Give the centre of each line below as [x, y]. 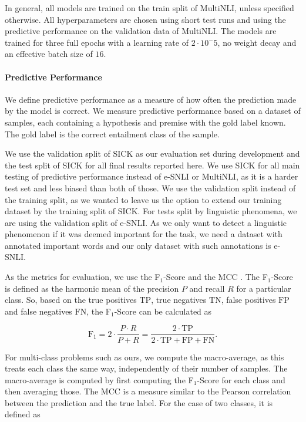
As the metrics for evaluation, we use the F [83, 277]
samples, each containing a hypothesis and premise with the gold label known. [145, 122]
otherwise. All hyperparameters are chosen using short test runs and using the [145, 19]
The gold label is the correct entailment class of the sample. [112, 134]
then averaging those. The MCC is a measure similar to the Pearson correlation [148, 391]
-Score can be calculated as [163, 311]
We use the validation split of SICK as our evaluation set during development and [152, 153]
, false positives [248, 300]
